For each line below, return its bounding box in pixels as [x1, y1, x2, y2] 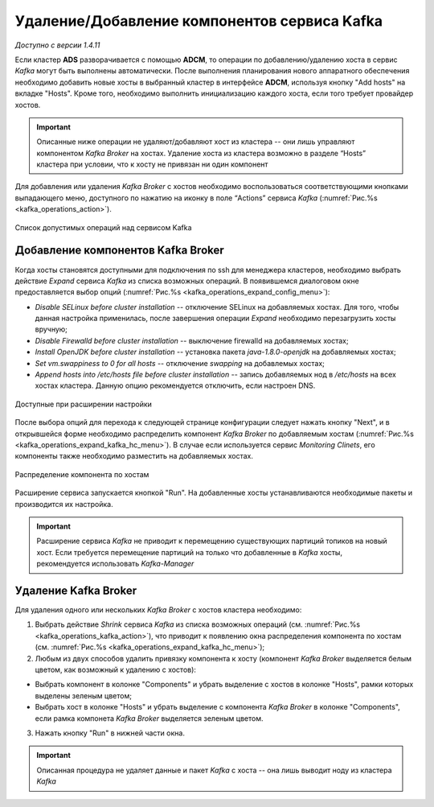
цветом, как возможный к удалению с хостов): [35, 665, 197, 674]
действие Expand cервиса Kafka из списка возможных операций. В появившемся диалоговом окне [14, 276, 359, 286]
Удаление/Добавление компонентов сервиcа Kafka [14, 12, 383, 30]
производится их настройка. [14, 499, 113, 508]
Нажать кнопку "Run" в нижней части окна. [35, 728, 185, 738]
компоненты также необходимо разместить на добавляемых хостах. [14, 451, 253, 461]
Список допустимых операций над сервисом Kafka [14, 222, 192, 233]
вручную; [35, 324, 68, 334]
